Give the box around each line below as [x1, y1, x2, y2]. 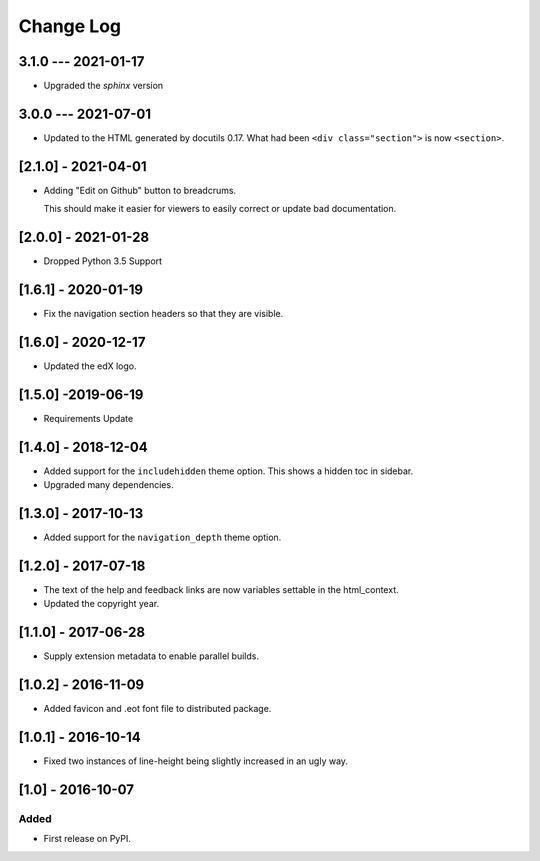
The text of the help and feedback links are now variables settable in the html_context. [43, 584, 399, 595]
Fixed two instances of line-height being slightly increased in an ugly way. [43, 755, 349, 767]
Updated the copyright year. [43, 598, 160, 610]
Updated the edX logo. [43, 360, 137, 372]
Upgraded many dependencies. [43, 479, 174, 491]
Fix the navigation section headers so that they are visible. [43, 308, 284, 320]
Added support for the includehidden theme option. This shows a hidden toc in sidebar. [43, 465, 414, 477]
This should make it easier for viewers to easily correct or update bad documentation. [43, 203, 397, 215]
